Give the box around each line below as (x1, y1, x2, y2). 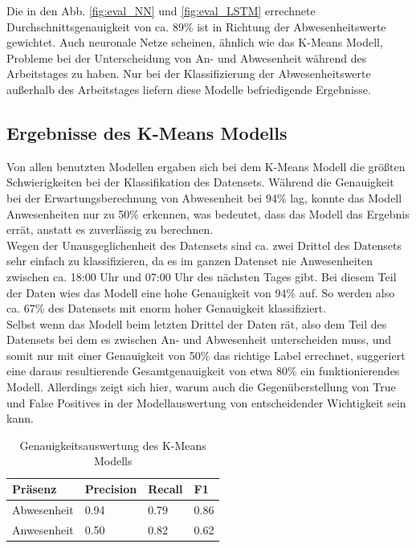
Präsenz (12, 481, 57, 497)
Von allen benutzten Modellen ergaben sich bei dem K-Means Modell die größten (6, 157, 406, 174)
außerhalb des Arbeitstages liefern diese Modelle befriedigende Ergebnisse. (6, 80, 371, 97)
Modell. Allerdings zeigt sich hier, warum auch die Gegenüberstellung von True (6, 378, 396, 395)
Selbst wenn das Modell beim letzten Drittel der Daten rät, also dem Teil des (6, 315, 387, 332)
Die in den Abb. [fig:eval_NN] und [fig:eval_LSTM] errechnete (6, 2, 316, 18)
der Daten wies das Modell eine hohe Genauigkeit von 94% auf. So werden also (6, 284, 395, 301)
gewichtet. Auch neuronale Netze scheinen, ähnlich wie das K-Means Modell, (6, 34, 383, 51)
